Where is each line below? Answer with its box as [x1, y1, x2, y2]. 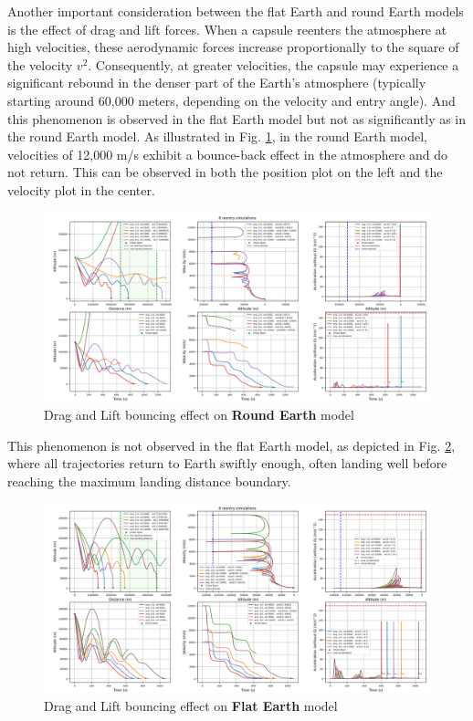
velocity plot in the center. [7, 180, 155, 199]
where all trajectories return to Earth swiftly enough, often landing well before [7, 454, 447, 473]
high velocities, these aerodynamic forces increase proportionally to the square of [7, 37, 459, 57]
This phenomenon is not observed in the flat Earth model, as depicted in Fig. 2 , [7, 435, 456, 455]
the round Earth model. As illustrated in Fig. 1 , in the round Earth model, [7, 127, 427, 146]
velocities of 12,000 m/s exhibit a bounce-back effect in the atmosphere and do [7, 144, 448, 163]
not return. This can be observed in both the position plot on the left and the [7, 162, 443, 182]
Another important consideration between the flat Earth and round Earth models [7, 2, 464, 20]
